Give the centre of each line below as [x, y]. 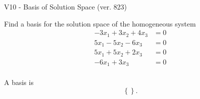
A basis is [19, 82]
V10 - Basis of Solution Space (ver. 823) [65, 6]
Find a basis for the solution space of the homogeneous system [100, 23]
